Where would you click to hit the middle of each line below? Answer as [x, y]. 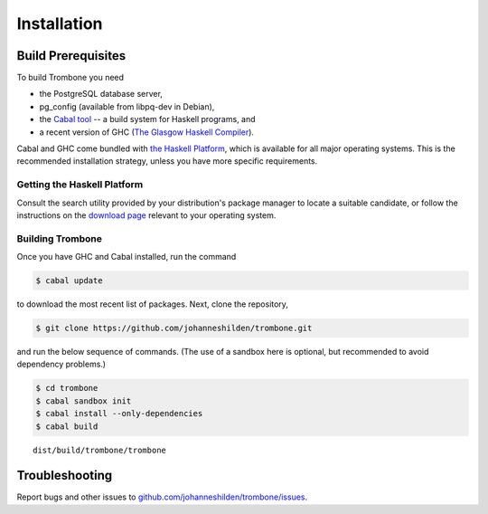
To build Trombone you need [70, 78]
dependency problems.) [61, 364]
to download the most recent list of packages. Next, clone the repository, [153, 304]
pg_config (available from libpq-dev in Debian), [127, 106]
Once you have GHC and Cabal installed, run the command [127, 257]
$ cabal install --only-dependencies [119, 414]
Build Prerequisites [71, 56]
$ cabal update [69, 281]
